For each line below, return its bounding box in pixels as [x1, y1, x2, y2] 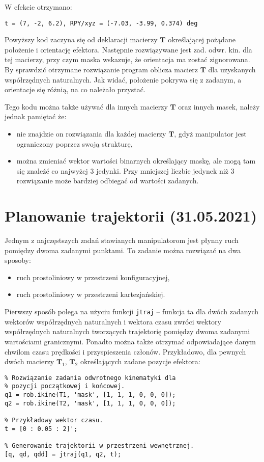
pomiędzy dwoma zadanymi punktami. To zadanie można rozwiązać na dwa [5, 244, 241, 255]
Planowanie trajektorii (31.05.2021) [5, 205, 257, 226]
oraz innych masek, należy [178, 101, 260, 112]
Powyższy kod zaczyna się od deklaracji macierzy [5, 34, 158, 45]
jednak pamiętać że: [5, 111, 67, 122]
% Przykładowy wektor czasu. [5, 416, 103, 424]
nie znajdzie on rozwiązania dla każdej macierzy [16, 128, 166, 139]
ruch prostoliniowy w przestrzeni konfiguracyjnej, [16, 271, 170, 282]
